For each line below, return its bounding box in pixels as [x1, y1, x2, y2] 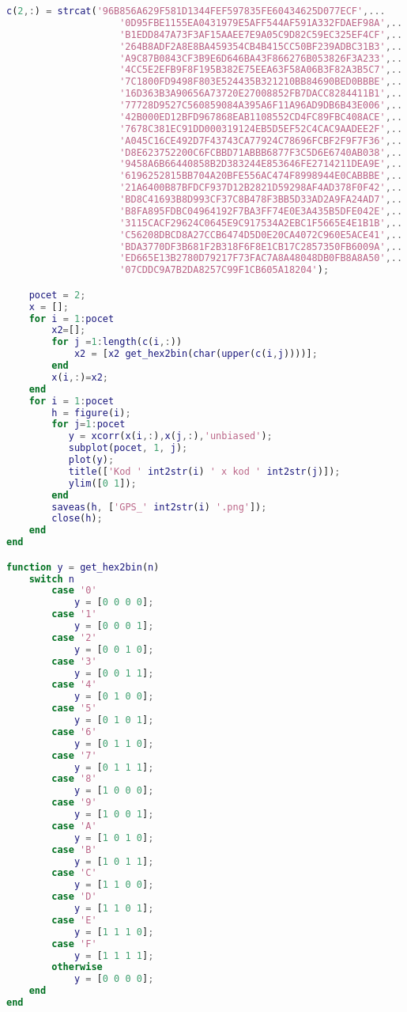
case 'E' [51, 914, 97, 926]
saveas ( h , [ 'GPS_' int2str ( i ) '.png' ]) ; [51, 501, 267, 513]
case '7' [51, 749, 97, 761]
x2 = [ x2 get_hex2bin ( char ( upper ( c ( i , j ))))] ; [73, 348, 318, 360]
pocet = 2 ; [28, 289, 86, 301]
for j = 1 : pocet [51, 419, 126, 430]
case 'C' [51, 867, 97, 879]
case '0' [51, 585, 97, 597]
